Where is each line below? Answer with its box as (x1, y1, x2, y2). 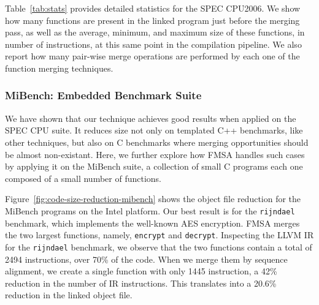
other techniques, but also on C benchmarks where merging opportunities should (5, 135, 309, 148)
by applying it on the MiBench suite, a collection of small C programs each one (5, 160, 303, 173)
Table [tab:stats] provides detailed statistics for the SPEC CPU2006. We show (5, 2, 301, 14)
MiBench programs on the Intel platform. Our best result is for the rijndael (5, 204, 295, 217)
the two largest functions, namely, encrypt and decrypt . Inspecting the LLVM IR (5, 228, 314, 241)
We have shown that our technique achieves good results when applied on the (5, 111, 296, 124)
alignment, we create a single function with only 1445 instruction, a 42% (5, 265, 277, 277)
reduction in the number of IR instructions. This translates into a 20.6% (5, 276, 277, 289)
